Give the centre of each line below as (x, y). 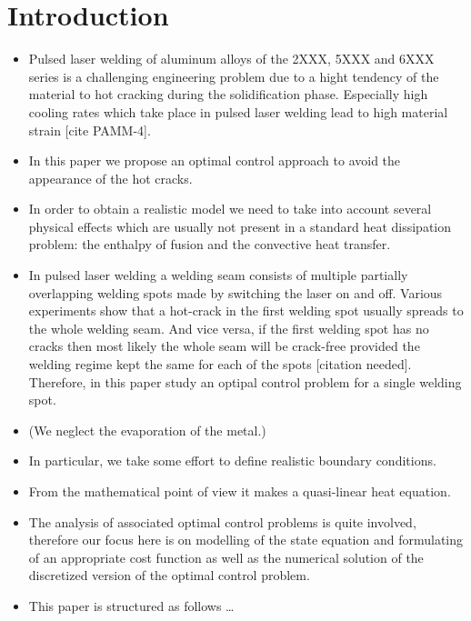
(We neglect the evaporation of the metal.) (147, 430)
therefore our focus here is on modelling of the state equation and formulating (246, 540)
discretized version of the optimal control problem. (169, 575)
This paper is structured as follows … (131, 605)
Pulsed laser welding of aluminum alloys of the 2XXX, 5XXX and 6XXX (231, 59)
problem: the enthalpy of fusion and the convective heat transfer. (210, 244)
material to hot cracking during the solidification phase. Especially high (228, 94)
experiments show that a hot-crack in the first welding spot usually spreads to (246, 310)
